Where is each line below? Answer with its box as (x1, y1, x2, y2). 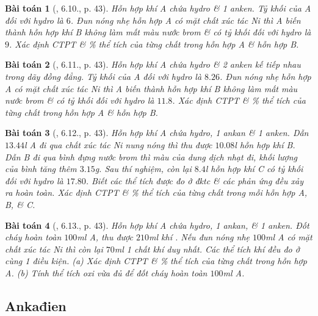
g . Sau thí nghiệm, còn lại (95, 162, 192, 175)
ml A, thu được (77, 231, 133, 243)
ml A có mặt (266, 231, 313, 243)
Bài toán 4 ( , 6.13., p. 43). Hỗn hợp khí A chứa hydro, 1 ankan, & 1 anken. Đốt (5, 218, 309, 231)
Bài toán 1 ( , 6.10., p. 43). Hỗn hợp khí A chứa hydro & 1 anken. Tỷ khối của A (5, 2, 311, 14)
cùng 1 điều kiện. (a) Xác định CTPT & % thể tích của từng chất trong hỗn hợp (5, 254, 307, 267)
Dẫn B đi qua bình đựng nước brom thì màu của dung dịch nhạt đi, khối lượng (5, 150, 297, 163)
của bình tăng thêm (5, 162, 77, 175)
